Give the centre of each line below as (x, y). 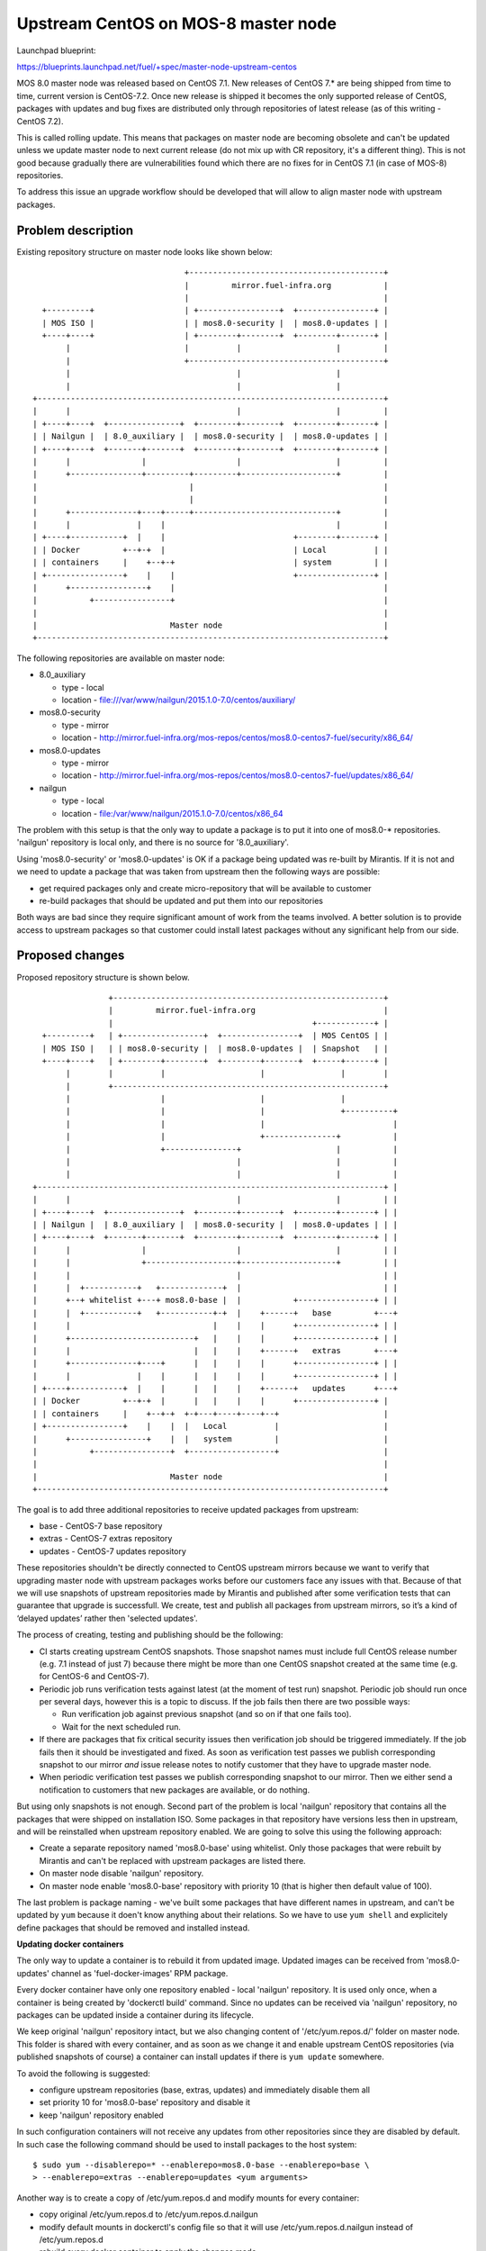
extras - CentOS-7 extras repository (106, 1539)
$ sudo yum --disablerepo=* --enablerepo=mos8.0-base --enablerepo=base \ (201, 2165)
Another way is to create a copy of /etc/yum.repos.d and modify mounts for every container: (188, 2198)
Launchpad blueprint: (56, 50)
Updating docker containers (70, 1944)
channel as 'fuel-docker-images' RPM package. (139, 1973)
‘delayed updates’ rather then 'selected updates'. (107, 1618)
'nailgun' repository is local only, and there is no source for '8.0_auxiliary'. (153, 843)
